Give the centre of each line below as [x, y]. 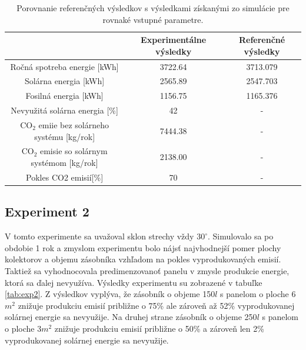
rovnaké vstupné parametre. [153, 19]
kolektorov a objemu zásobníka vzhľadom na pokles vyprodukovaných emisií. [143, 259]
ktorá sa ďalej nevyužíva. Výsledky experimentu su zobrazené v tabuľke [134, 282]
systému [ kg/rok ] [65, 136]
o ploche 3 [23, 328]
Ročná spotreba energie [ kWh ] [64, 66]
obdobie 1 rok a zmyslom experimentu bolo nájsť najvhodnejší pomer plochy [143, 247]
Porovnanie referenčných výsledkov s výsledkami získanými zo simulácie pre [153, 8]
